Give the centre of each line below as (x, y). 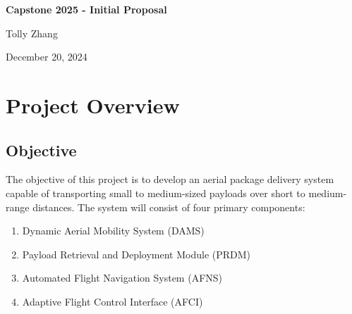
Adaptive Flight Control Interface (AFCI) (113, 301)
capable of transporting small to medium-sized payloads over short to (156, 193)
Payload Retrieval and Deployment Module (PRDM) (136, 254)
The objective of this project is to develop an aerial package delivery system (170, 179)
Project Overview (93, 105)
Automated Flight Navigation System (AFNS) (122, 278)
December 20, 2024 (47, 57)
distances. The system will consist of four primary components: (169, 207)
